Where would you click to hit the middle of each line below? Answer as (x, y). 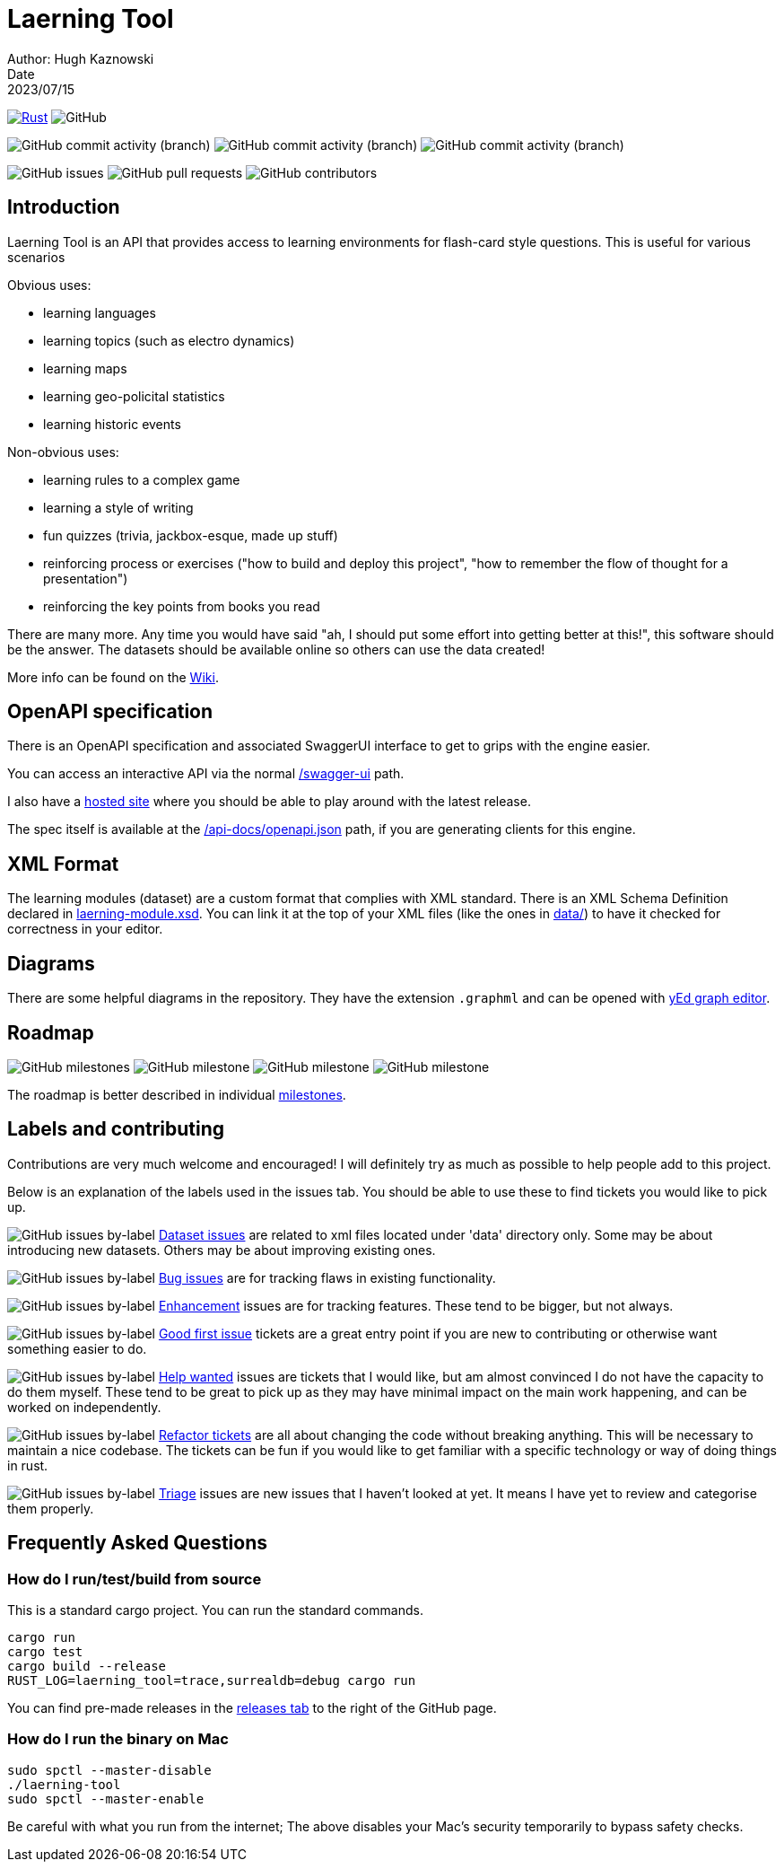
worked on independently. (84, 1407)
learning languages (100, 312)
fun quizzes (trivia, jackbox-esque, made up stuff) (191, 535)
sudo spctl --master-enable (106, 1799)
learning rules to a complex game (142, 479)
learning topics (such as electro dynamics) (169, 340)
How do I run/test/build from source (135, 1579)
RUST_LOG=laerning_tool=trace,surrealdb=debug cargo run (212, 1681)
